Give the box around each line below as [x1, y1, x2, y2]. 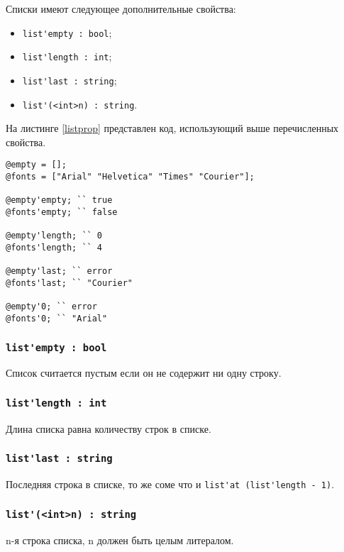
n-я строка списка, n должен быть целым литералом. [6, 532, 234, 547]
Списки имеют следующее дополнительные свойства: [6, 1, 236, 16]
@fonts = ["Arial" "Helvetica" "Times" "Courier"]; [6, 172, 255, 182]
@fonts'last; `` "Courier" [6, 277, 133, 288]
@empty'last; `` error [6, 266, 113, 277]
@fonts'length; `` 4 [6, 243, 103, 253]
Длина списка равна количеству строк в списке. [6, 421, 211, 436]
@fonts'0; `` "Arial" [6, 313, 108, 324]
